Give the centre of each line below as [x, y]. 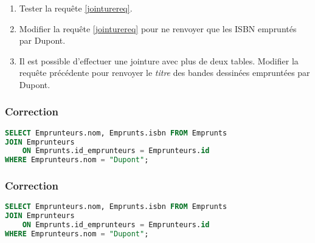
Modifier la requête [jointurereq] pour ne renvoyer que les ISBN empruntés [158, 28]
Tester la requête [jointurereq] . [76, 8]
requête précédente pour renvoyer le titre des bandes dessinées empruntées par [164, 73]
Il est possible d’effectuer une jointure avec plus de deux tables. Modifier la [159, 60]
